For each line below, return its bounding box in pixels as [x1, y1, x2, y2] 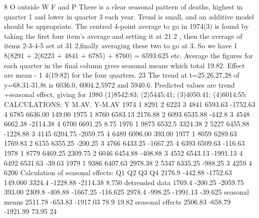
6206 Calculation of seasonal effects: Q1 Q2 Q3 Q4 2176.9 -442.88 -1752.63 [4, 167, 232, 178]
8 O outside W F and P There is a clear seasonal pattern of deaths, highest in [4, 1, 243, 11]
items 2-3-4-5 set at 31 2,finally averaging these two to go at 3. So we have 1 [4, 40, 238, 51]
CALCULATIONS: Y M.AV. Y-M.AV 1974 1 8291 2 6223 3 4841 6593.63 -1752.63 [4, 99, 256, 109]
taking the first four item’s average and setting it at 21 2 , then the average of [4, 30, 243, 41]
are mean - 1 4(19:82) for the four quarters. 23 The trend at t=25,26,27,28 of [4, 70, 240, 80]
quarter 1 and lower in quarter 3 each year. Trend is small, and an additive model [4, 11, 254, 21]
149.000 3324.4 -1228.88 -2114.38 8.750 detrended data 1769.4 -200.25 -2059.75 [4, 177, 244, 187]
